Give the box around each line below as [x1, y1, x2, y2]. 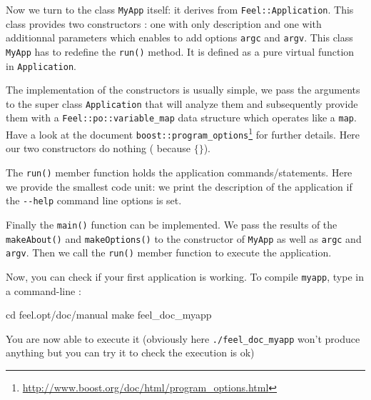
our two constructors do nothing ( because [6, 141, 190, 156]
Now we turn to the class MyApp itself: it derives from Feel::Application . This [6, 2, 354, 16]
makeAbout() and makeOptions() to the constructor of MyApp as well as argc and [6, 231, 362, 246]
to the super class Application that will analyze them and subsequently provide [6, 96, 358, 111]
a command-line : [6, 283, 81, 298]
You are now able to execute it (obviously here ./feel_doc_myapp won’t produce [6, 331, 360, 346]
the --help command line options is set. [6, 193, 182, 208]
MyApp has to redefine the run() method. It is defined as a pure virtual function [6, 44, 355, 59]
